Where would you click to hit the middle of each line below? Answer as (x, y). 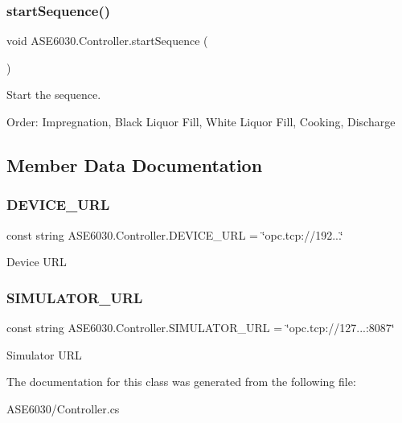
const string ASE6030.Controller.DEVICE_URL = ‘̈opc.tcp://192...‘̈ (175, 234)
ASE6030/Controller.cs (63, 408)
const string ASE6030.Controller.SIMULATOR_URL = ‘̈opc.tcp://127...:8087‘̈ (201, 327)
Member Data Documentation (135, 164)
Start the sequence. (54, 94)
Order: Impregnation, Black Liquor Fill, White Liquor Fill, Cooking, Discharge (201, 121)
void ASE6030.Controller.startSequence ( (107, 41)
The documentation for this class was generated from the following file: (181, 382)
